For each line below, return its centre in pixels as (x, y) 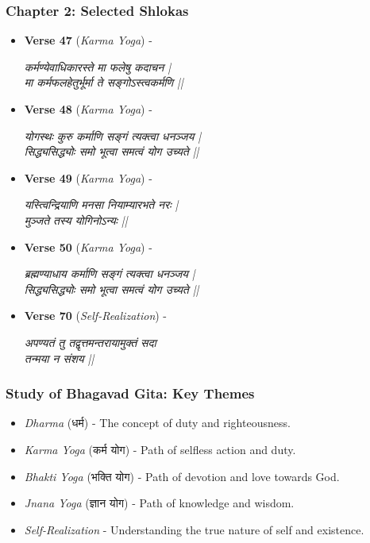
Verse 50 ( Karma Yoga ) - (88, 246)
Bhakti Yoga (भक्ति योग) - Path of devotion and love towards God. (182, 476)
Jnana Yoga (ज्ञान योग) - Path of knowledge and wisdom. (159, 503)
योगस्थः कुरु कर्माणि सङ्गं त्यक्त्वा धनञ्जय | (113, 135)
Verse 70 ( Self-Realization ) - (96, 316)
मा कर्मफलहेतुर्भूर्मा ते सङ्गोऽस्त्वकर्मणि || (104, 82)
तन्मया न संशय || (59, 358)
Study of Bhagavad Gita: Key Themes (130, 393)
